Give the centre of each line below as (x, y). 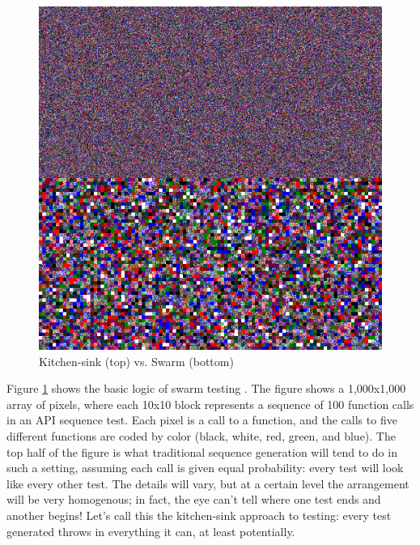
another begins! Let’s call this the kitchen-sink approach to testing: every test (199, 515)
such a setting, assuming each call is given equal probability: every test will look (205, 468)
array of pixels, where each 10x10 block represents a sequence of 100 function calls (210, 404)
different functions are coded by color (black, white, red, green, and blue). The (201, 435)
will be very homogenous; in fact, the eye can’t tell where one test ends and (194, 499)
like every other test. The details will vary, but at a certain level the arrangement (208, 483)
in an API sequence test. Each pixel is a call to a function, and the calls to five (202, 420)
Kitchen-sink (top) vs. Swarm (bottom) (136, 361)
